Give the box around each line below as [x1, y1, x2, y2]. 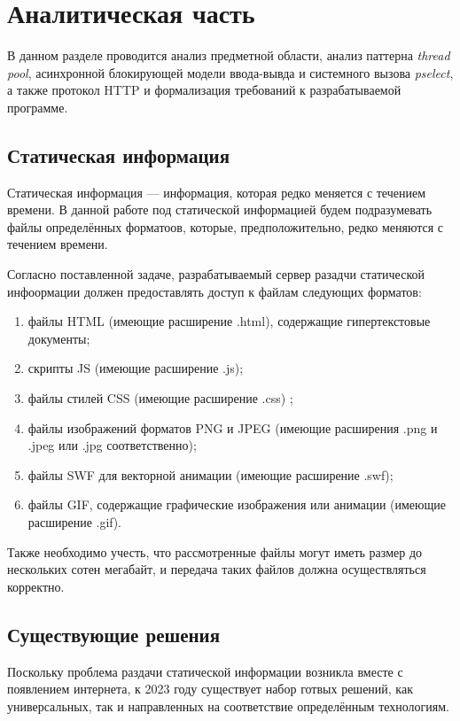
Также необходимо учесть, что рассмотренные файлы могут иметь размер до [7, 542, 423, 561]
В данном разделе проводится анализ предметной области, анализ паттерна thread [7, 46, 450, 65]
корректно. [7, 577, 65, 595]
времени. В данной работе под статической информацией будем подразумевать [7, 200, 433, 219]
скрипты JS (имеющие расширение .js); [27, 359, 244, 377]
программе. [7, 97, 68, 116]
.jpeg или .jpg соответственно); [27, 436, 197, 454]
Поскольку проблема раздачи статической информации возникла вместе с [7, 662, 403, 680]
